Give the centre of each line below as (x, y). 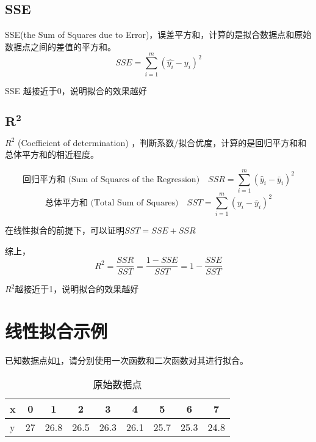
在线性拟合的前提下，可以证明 (65, 230)
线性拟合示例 (56, 331)
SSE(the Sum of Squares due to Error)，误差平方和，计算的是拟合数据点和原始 (158, 35)
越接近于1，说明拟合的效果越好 (77, 289)
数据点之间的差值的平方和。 (60, 46)
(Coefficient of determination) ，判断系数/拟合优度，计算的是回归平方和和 (162, 142)
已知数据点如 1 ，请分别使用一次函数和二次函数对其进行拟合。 (127, 360)
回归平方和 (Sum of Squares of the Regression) (111, 179)
